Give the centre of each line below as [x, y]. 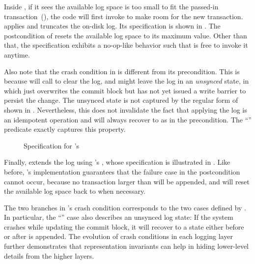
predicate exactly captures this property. [65, 129]
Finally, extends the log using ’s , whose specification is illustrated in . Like [117, 162]
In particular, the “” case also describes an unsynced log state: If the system [119, 217]
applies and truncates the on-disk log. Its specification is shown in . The [112, 26]
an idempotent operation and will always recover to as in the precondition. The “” [128, 119]
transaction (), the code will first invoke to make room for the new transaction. [124, 16]
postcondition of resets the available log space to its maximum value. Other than [126, 35]
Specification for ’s [51, 145]
